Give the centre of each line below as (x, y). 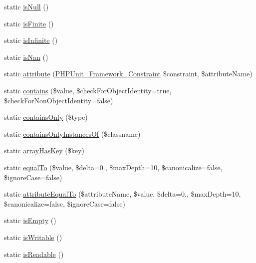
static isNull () (26, 6)
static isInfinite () (31, 40)
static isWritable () (33, 237)
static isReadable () (34, 254)
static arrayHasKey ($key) (44, 150)
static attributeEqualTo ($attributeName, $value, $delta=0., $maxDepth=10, (123, 194)
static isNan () (26, 57)
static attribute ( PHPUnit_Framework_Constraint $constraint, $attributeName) (128, 74)
